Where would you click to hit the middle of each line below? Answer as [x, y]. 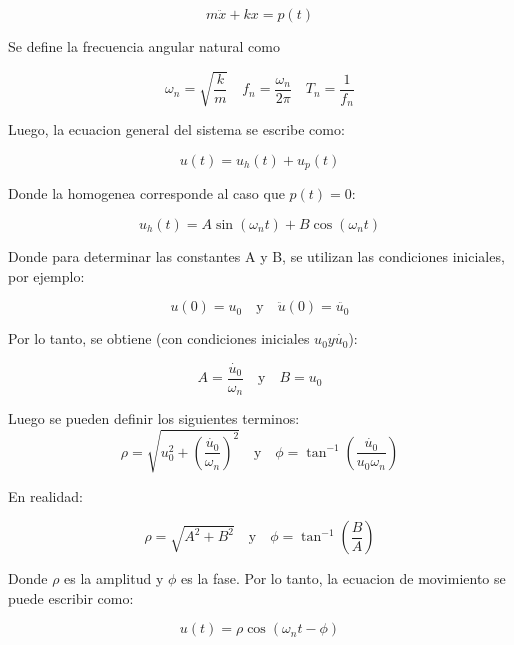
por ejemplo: [46, 275]
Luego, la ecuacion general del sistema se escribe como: [176, 129]
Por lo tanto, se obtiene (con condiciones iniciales [159, 338]
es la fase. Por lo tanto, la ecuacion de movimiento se [343, 578]
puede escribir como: [71, 597]
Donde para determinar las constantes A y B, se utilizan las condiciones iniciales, [256, 255]
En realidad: [45, 495]
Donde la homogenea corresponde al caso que [146, 193]
